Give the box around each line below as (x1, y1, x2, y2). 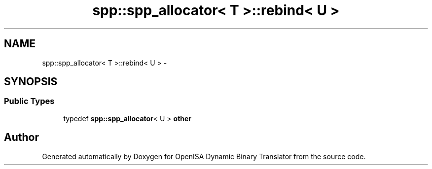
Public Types (4, 96, 55, 106)
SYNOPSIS (4, 75, 58, 88)
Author (4, 131, 39, 144)
